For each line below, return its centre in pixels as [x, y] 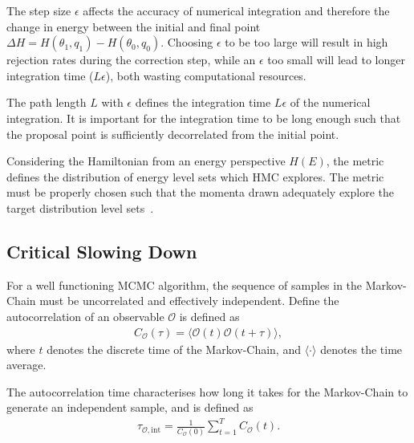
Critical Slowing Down [102, 251]
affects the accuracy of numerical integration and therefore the [236, 10]
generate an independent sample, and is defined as [130, 407]
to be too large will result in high [306, 42]
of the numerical [330, 102]
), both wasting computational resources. [206, 75]
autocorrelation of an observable [85, 316]
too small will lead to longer [336, 60]
